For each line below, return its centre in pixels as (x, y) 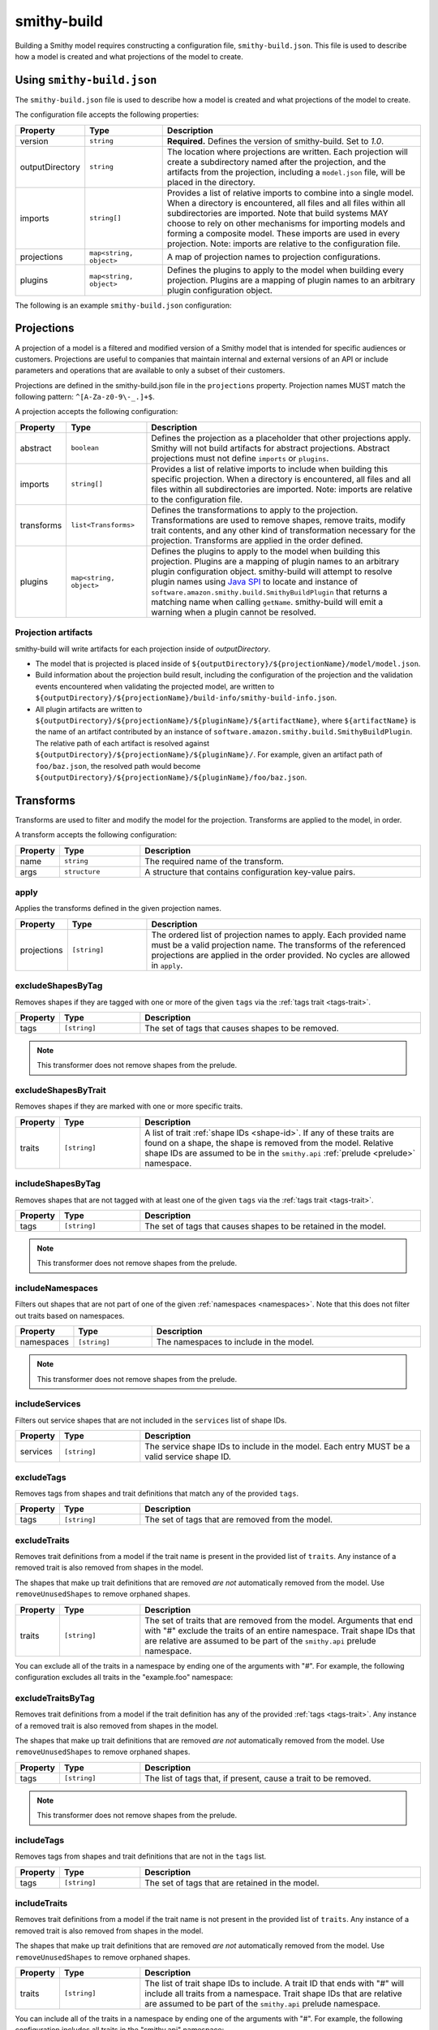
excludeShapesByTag (59, 986)
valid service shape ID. (188, 1457)
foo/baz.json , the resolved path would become (118, 766)
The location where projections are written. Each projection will (288, 152)
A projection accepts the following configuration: (97, 412)
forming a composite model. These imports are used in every (283, 233)
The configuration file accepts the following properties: (107, 114)
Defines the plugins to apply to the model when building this (266, 551)
